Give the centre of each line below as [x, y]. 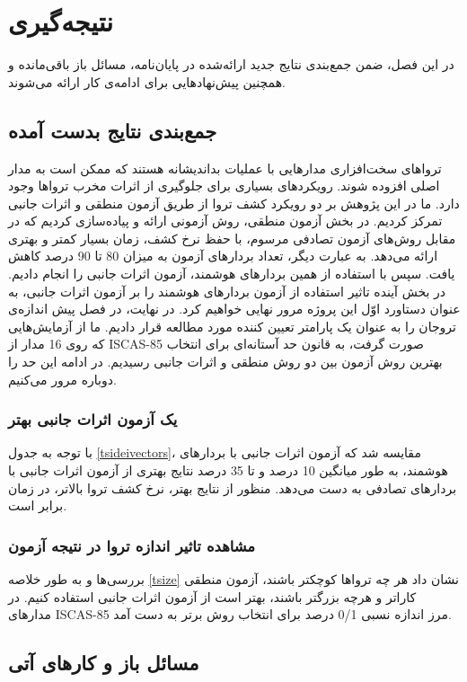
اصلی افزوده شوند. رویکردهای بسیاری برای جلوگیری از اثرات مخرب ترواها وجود [224, 186]
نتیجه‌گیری [61, 21]
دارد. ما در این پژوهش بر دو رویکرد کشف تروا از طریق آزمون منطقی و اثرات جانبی [234, 203]
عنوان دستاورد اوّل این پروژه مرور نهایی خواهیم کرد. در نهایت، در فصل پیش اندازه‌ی [234, 309]
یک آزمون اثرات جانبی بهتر [93, 419]
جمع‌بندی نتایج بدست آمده [113, 130]
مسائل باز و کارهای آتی [104, 663]
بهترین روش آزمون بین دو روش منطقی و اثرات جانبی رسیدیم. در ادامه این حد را [225, 362]
